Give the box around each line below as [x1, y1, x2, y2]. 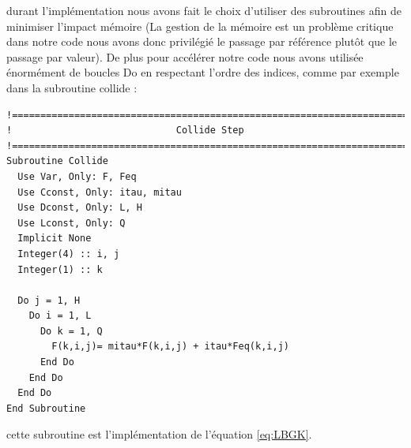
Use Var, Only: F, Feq [17, 170, 137, 182]
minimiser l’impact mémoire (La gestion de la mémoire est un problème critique [6, 17, 394, 34]
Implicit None [17, 233, 92, 245]
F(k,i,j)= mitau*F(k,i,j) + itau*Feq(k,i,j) [51, 341, 289, 353]
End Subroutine [6, 402, 86, 414]
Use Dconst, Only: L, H [17, 202, 142, 214]
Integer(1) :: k [17, 263, 103, 275]
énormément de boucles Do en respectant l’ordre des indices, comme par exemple [6, 64, 399, 80]
